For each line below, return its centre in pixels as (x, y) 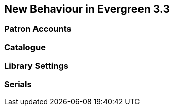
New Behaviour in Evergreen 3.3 (87, 9)
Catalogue (25, 47)
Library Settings (36, 66)
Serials (18, 84)
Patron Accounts (38, 29)
